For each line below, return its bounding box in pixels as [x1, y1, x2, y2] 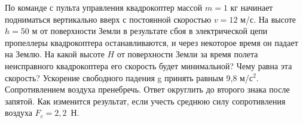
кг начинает [230, 1, 273, 13]
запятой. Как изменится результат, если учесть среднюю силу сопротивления [5, 94, 286, 107]
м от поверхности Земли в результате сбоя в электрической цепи [32, 24, 268, 37]
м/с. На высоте [240, 13, 296, 25]
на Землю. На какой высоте [5, 48, 105, 60]
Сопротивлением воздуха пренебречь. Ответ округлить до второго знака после [5, 83, 290, 96]
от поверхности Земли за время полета [117, 48, 258, 60]
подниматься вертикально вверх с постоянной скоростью [5, 13, 212, 25]
